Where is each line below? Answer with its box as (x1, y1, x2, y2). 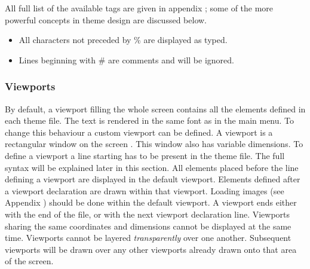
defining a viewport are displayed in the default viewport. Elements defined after (5, 173, 300, 185)
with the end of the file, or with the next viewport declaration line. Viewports (5, 207, 290, 220)
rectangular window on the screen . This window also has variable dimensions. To (5, 137, 303, 150)
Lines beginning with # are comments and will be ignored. (19, 53, 234, 66)
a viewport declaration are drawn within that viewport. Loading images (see (5, 184, 284, 197)
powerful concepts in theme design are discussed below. (5, 13, 207, 26)
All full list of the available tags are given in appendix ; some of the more (5, 2, 274, 14)
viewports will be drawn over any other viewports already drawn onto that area (5, 243, 297, 255)
